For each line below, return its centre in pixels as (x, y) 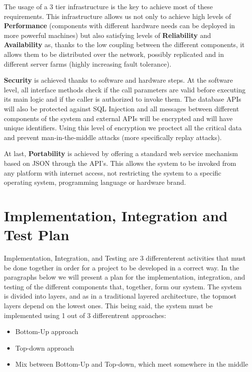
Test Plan (37, 235)
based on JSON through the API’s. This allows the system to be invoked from (120, 163)
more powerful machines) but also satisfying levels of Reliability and (108, 35)
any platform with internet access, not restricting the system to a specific (113, 172)
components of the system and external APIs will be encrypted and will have (118, 118)
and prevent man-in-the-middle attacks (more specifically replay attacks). (113, 137)
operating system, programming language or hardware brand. (95, 182)
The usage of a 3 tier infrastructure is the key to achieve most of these (108, 6)
